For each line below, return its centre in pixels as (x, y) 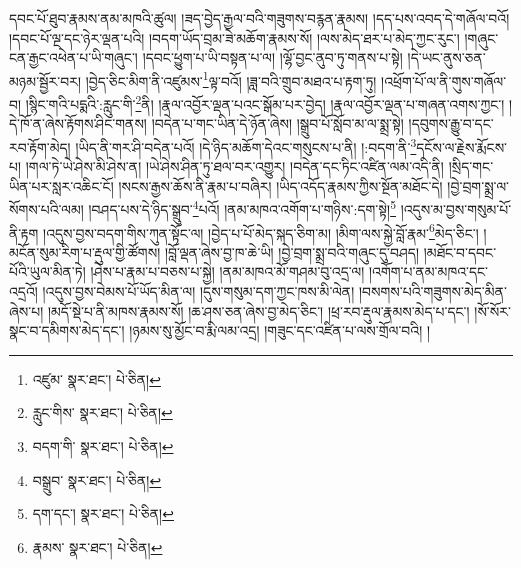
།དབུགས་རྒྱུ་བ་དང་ (451, 123)
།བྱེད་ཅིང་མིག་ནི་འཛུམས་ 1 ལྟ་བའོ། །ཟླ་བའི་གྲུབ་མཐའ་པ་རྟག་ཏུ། (231, 79)
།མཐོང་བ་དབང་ (460, 251)
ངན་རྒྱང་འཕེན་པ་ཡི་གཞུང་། (73, 57)
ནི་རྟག (24, 232)
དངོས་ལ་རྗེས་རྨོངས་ (462, 146)
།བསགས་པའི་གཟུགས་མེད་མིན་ (432, 291)
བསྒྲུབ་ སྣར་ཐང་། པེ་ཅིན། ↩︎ (97, 479)
